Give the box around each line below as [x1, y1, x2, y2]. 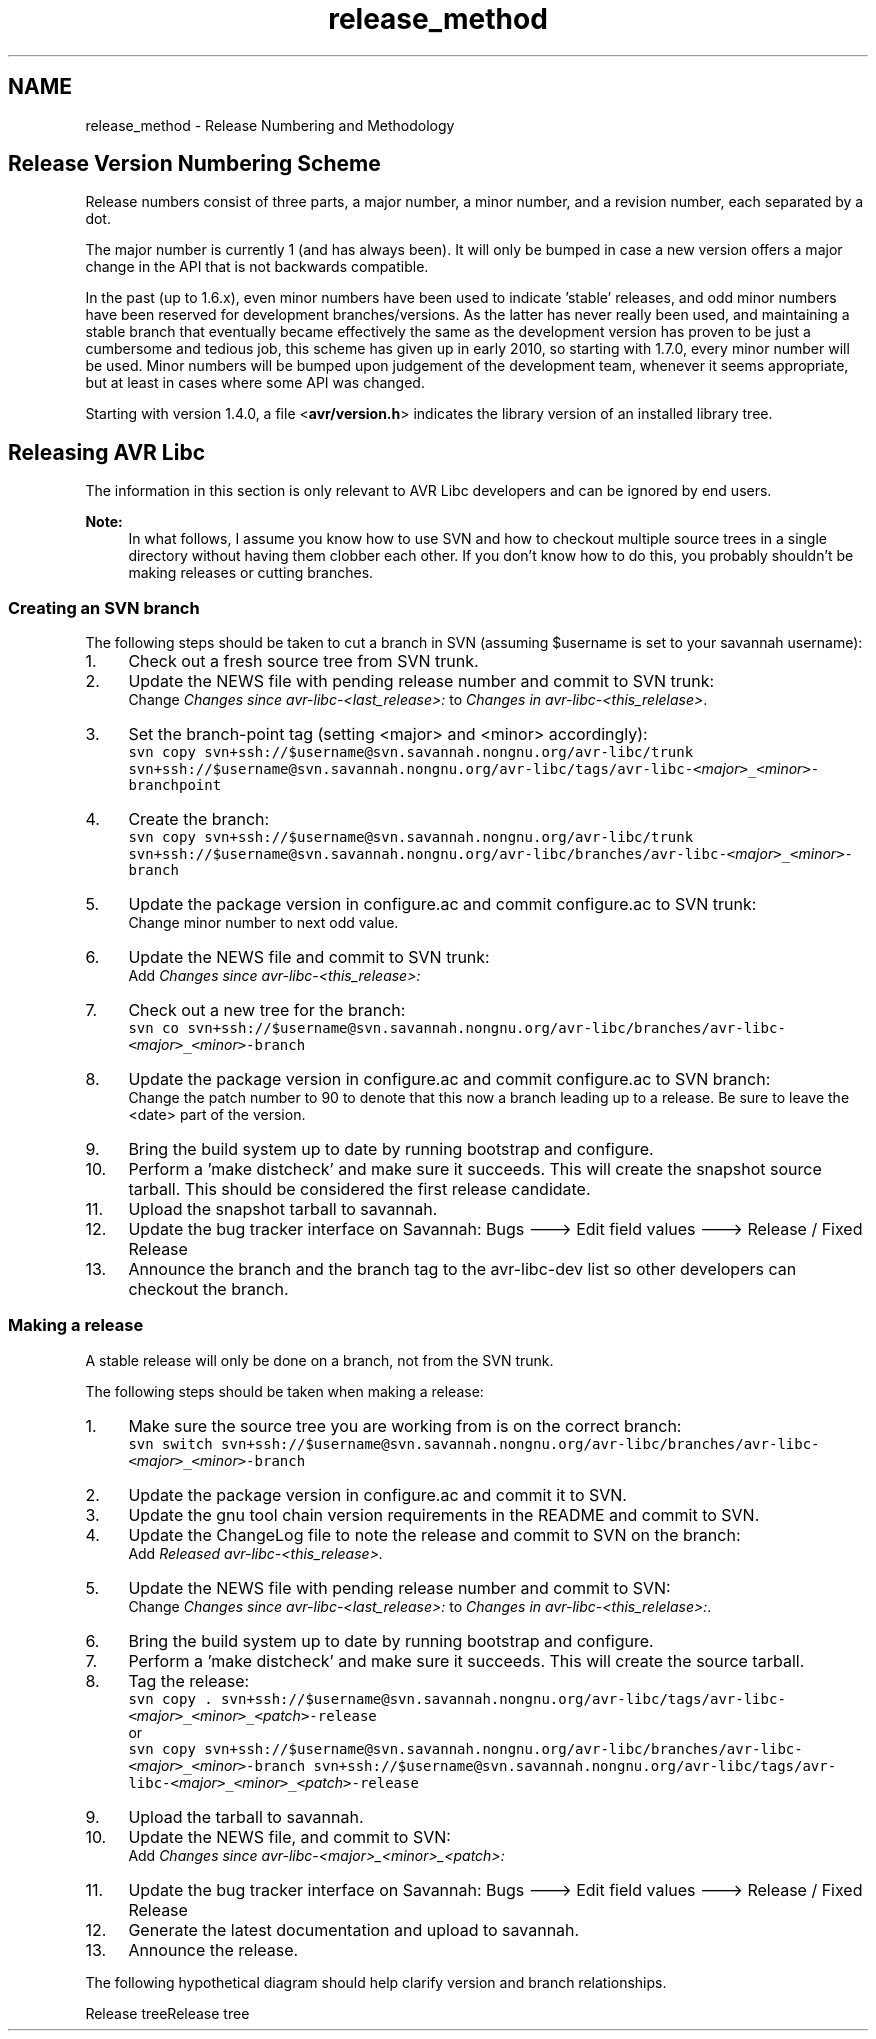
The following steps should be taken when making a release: [85, 1382, 484, 1400]
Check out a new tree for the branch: [128, 1000, 406, 1021]
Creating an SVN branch [8, 597, 200, 618]
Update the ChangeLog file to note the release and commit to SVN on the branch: [128, 1524, 741, 1545]
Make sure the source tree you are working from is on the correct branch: [128, 1415, 682, 1436]
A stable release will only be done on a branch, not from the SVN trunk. [85, 1351, 554, 1369]
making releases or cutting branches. [128, 564, 374, 582]
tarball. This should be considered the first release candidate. [128, 1179, 591, 1200]
